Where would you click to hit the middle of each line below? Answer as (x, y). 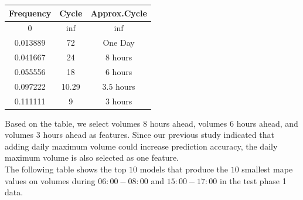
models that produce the (184, 169)
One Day (119, 43)
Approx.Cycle (119, 13)
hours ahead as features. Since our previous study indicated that (159, 135)
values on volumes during (50, 180)
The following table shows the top (66, 169)
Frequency (30, 13)
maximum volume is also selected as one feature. (92, 157)
